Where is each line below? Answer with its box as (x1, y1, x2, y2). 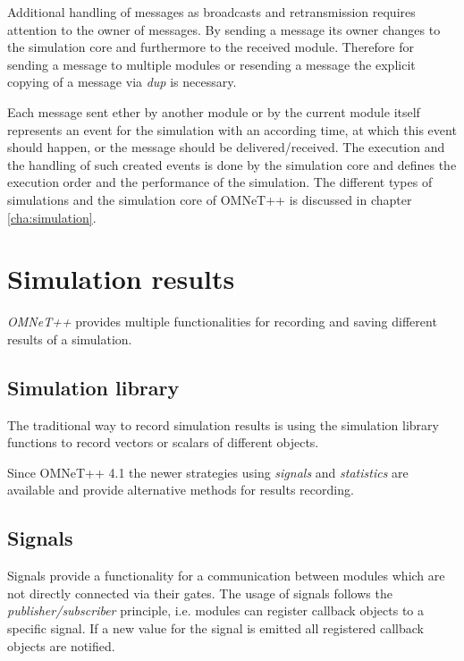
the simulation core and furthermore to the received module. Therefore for (7, 38, 414, 56)
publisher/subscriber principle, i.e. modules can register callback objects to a (7, 601, 425, 620)
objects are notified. (7, 636, 115, 655)
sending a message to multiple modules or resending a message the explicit (7, 55, 416, 73)
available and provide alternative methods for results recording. (7, 480, 354, 499)
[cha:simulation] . (7, 208, 97, 226)
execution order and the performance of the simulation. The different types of (7, 173, 433, 191)
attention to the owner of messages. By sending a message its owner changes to (7, 20, 441, 38)
